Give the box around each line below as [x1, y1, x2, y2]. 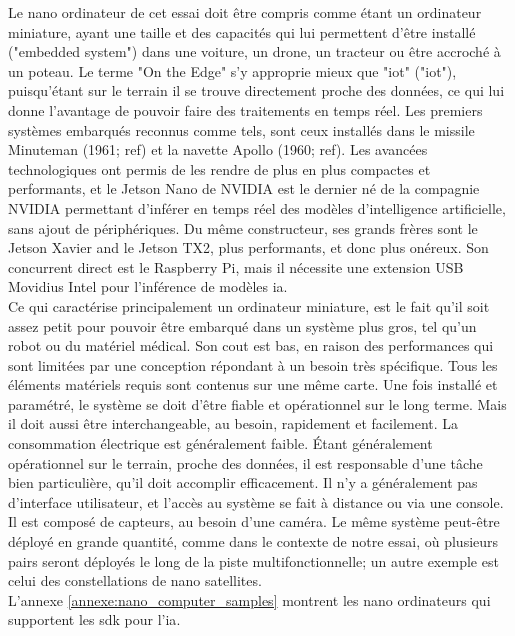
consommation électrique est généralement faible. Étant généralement [8, 433, 433, 454]
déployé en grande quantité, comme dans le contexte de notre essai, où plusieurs [8, 531, 499, 552]
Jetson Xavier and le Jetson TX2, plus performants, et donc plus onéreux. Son [8, 237, 489, 258]
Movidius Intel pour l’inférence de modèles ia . [8, 276, 288, 297]
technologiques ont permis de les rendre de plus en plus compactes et [8, 158, 431, 179]
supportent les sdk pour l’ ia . [8, 609, 181, 630]
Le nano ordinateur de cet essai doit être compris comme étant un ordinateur [8, 2, 482, 22]
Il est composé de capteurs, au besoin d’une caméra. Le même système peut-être [8, 511, 500, 532]
